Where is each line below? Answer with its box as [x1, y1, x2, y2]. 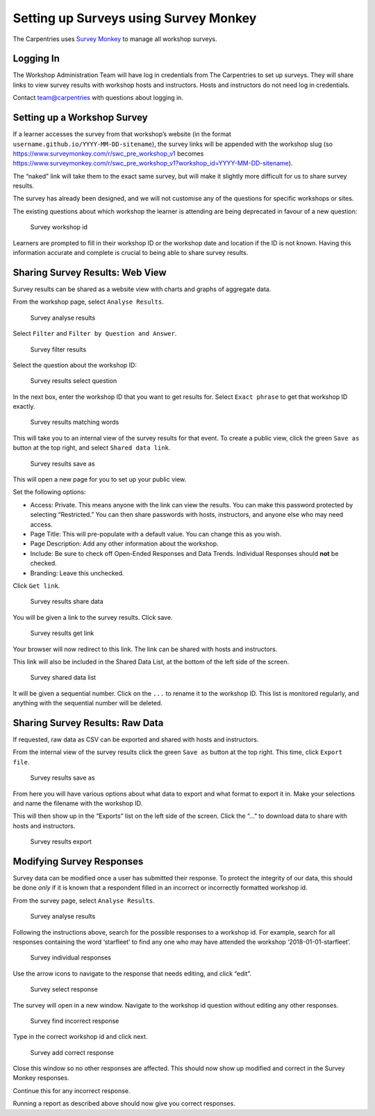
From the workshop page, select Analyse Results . [12, 297, 165, 306]
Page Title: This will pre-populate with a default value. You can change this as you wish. [30, 530, 282, 538]
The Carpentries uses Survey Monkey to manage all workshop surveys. [12, 35, 218, 43]
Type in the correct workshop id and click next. [12, 1033, 148, 1041]
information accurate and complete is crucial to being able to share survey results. [12, 249, 249, 257]
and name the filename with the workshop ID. [12, 799, 142, 807]
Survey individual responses [30, 953, 111, 962]
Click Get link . [12, 581, 60, 590]
